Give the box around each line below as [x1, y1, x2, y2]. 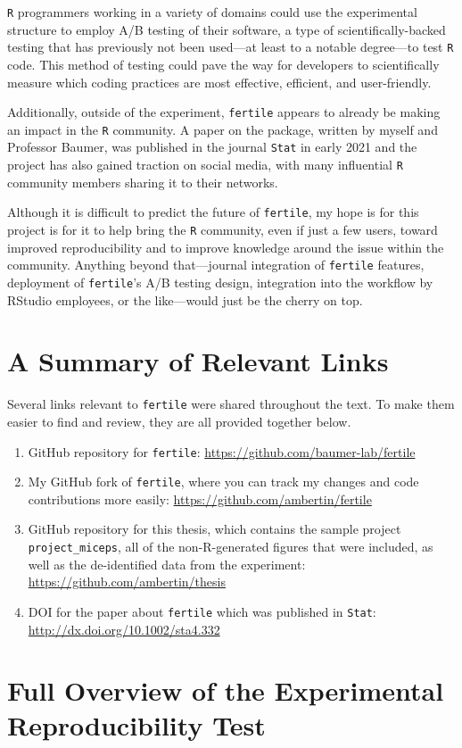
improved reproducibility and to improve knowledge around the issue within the [7, 237, 444, 256]
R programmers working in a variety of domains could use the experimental [7, 3, 417, 21]
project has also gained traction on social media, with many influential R [7, 155, 403, 174]
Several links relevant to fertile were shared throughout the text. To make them [7, 395, 455, 413]
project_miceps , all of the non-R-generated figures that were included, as [28, 537, 433, 555]
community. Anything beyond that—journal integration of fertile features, [7, 255, 425, 274]
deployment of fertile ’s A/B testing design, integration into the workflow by [7, 272, 433, 291]
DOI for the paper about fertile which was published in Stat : [28, 602, 376, 620]
